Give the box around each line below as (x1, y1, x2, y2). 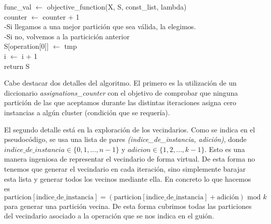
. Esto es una (204, 143, 245, 154)
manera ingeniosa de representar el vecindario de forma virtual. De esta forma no (4, 154, 255, 164)
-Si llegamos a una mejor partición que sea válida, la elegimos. (4, 21, 196, 32)
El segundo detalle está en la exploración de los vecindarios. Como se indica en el (4, 124, 255, 134)
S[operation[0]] (4, 41, 49, 51)
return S (4, 60, 30, 71)
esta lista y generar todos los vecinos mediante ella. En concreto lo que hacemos (4, 173, 251, 184)
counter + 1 (42, 11, 80, 22)
